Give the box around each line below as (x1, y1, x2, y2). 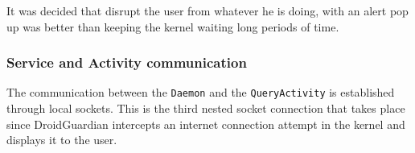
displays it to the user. (6, 131, 117, 148)
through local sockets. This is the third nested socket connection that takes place (6, 100, 405, 117)
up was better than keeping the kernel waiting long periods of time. (6, 18, 339, 35)
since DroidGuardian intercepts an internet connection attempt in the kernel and (6, 115, 405, 132)
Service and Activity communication (6, 52, 247, 72)
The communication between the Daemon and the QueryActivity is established (6, 84, 395, 101)
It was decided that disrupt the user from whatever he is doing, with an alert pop (6, 2, 409, 19)
